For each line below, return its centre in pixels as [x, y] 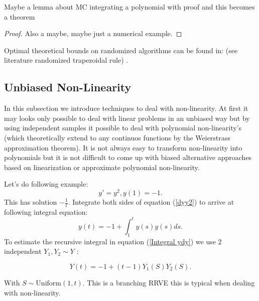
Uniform [48, 283]
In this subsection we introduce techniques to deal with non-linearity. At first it [126, 108]
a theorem [20, 16]
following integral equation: [46, 211]
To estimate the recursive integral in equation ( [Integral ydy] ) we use [110, 241]
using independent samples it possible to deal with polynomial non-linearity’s [123, 128]
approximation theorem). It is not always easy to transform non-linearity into [123, 147]
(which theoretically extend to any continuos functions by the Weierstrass [117, 137]
